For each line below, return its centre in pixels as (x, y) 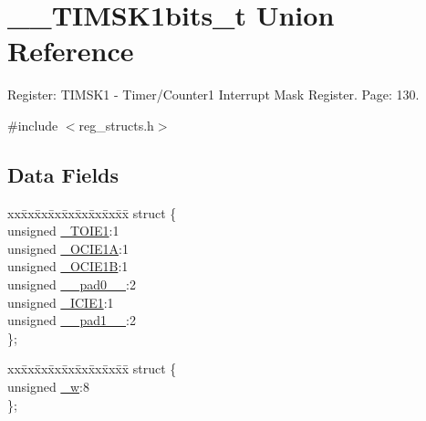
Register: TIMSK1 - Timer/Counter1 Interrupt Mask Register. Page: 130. (213, 95)
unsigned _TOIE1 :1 (63, 231)
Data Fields (63, 174)
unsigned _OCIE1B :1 (68, 266)
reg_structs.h (116, 125)
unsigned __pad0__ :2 (72, 284)
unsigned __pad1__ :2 (72, 320)
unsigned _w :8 (48, 387)
